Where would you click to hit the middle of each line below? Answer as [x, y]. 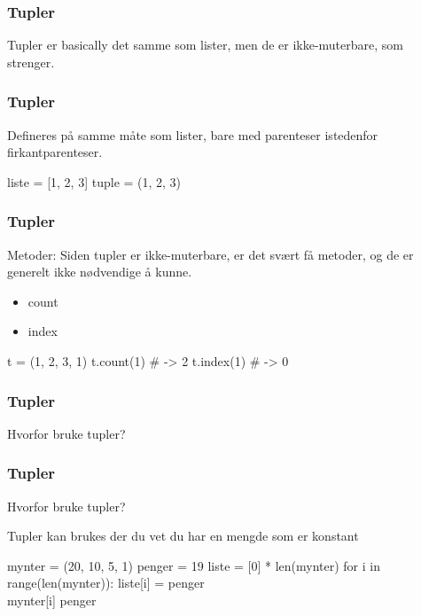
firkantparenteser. [55, 152]
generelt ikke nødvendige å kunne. [100, 272]
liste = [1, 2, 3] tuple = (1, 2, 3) [94, 181]
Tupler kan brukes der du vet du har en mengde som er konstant [183, 536]
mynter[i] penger [52, 600]
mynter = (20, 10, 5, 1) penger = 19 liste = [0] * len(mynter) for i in [194, 565]
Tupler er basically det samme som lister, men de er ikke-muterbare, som [205, 45]
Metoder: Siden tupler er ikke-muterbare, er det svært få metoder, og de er [210, 254]
